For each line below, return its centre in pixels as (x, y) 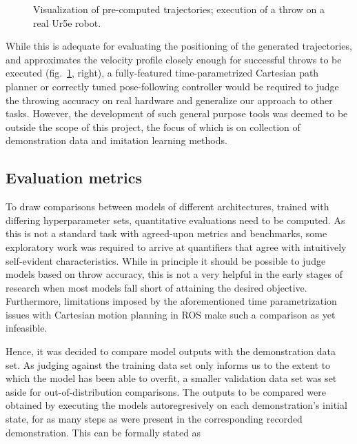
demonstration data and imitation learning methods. (116, 140)
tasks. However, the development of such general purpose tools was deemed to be (177, 113)
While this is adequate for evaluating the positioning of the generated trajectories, (179, 46)
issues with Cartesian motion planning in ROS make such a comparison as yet (171, 314)
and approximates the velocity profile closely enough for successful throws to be (174, 59)
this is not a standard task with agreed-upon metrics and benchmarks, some (166, 233)
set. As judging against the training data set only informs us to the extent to (168, 364)
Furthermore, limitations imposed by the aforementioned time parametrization (171, 301)
